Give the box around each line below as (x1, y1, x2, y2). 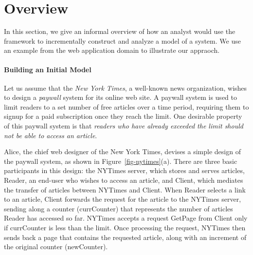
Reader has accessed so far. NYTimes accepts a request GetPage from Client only (4, 213, 248, 223)
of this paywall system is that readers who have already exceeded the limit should (4, 121, 243, 131)
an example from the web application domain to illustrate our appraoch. (4, 45, 220, 55)
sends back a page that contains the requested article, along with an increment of (4, 232, 247, 242)
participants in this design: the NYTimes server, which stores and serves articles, (4, 165, 245, 175)
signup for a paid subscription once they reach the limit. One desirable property (4, 111, 242, 121)
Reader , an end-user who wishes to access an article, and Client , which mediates (4, 175, 243, 185)
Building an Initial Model (4, 64, 91, 74)
